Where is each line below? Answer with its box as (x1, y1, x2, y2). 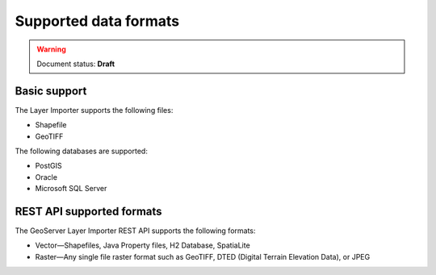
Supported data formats (15, 12, 180, 30)
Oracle (35, 172, 58, 181)
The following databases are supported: (15, 146, 149, 156)
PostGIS (35, 161, 62, 171)
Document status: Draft (36, 59, 115, 69)
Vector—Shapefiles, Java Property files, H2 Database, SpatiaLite (35, 240, 250, 250)
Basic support (15, 84, 87, 98)
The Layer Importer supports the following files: (15, 105, 174, 115)
